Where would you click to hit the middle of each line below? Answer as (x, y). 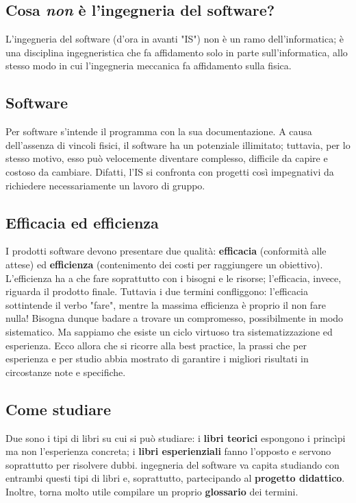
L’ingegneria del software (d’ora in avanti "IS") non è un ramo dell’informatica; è (175, 39)
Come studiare (58, 409)
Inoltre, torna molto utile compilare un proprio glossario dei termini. (152, 491)
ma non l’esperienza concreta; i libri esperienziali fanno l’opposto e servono (168, 451)
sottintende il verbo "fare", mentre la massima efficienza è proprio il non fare (166, 304)
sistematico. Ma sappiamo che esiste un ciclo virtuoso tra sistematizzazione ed (169, 331)
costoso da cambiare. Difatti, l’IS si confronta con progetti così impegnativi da (170, 171)
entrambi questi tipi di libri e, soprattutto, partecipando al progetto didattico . (175, 478)
